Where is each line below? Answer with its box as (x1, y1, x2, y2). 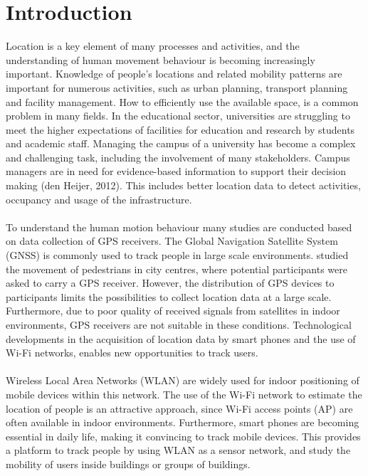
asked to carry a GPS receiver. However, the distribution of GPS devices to (6, 275, 335, 290)
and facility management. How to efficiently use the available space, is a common (6, 94, 359, 109)
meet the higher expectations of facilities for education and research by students (6, 122, 355, 137)
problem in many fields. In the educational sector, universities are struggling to (6, 108, 350, 123)
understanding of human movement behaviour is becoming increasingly (6, 52, 315, 67)
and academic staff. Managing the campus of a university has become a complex (6, 136, 356, 151)
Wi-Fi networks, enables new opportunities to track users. (6, 345, 258, 360)
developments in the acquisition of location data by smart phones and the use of (6, 331, 356, 346)
